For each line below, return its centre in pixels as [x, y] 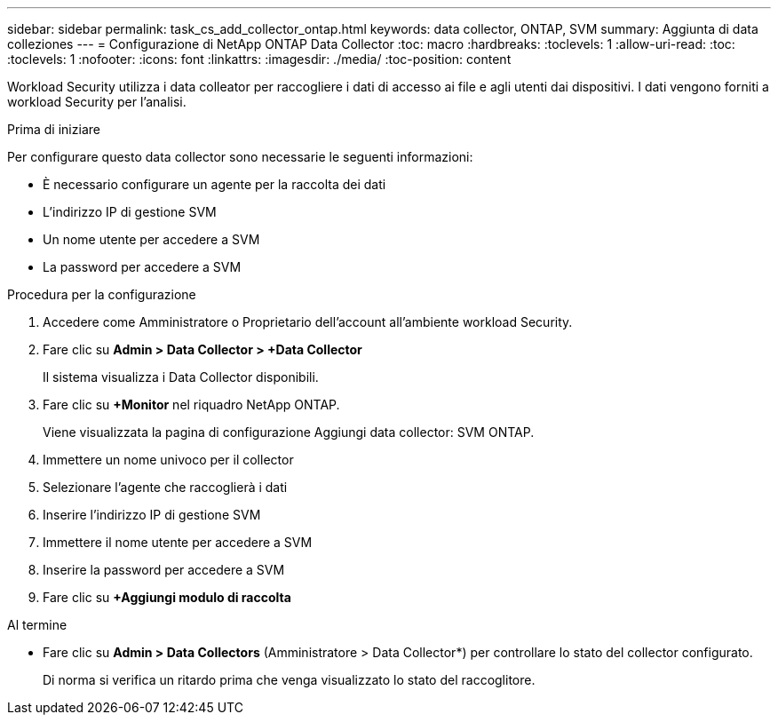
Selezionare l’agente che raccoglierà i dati [165, 487]
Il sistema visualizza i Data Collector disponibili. [181, 377]
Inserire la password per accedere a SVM [164, 570]
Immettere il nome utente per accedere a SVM [178, 542]
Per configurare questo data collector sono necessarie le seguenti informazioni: [240, 157]
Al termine [37, 625]
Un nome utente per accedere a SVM [151, 239]
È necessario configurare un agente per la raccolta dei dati [214, 184]
